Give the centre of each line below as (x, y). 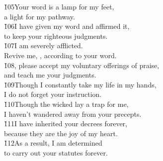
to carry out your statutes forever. (56, 152)
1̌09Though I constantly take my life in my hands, (80, 84)
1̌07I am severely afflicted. (43, 45)
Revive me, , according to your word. (60, 55)
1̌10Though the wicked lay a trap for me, (66, 104)
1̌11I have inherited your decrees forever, (66, 123)
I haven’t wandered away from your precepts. (73, 114)
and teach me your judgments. (50, 75)
